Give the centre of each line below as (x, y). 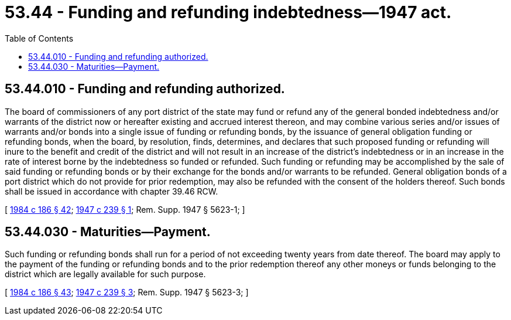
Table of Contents (39, 38)
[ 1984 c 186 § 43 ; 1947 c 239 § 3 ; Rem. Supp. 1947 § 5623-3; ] (127, 292)
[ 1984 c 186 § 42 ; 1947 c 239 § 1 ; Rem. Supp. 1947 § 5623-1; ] (125, 209)
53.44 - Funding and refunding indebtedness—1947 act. (228, 12)
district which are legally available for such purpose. (105, 274)
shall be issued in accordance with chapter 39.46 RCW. (112, 191)
